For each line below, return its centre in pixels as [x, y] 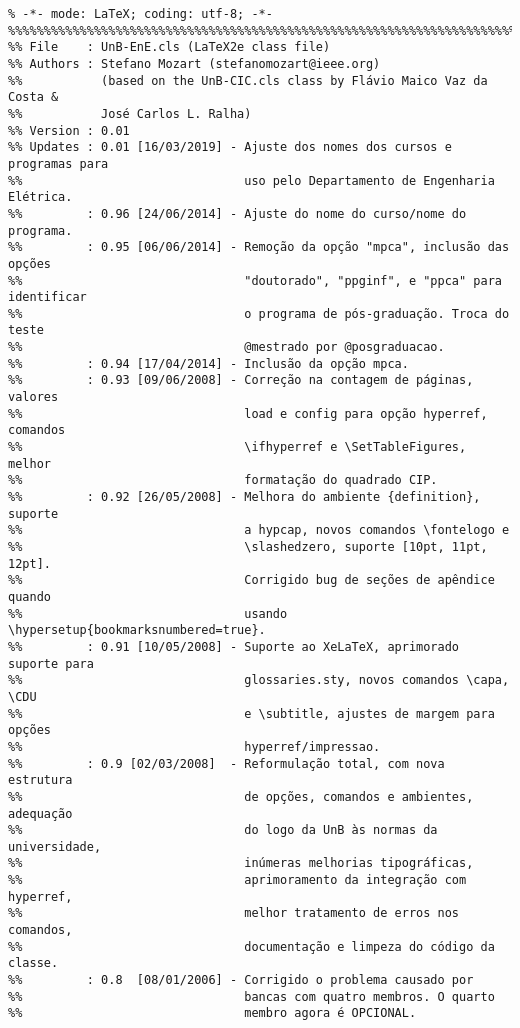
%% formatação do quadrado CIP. [223, 480]
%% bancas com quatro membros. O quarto [251, 996]
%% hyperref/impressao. [194, 746]
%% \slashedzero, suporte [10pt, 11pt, [248, 547]
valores [33, 397]
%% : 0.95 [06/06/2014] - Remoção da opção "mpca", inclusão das [259, 247]
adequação [40, 813]
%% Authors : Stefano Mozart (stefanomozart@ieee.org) [194, 63]
